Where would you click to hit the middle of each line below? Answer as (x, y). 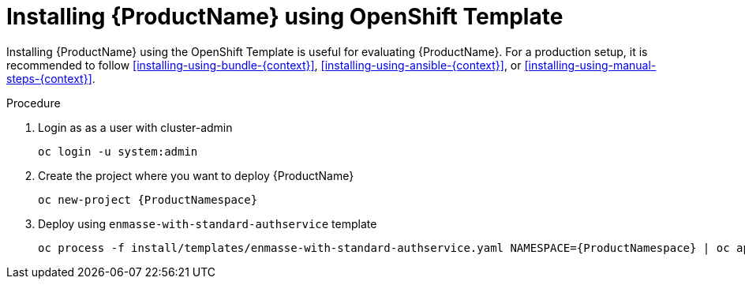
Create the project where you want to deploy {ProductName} (196, 175)
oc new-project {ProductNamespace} (148, 199)
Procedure (34, 103)
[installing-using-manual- (590, 65)
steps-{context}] (49, 78)
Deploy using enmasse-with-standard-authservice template (208, 223)
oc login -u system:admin (118, 151)
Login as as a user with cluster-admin (135, 127)
